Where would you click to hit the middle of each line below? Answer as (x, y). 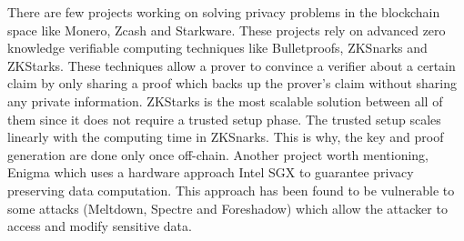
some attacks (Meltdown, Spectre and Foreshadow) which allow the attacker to (227, 208)
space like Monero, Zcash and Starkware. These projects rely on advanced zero (227, 30)
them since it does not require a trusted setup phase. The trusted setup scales (224, 119)
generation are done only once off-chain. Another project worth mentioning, (218, 154)
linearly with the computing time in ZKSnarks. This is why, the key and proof (226, 137)
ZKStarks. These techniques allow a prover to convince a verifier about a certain (232, 65)
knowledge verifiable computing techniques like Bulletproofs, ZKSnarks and (217, 48)
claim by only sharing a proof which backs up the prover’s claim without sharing (232, 83)
